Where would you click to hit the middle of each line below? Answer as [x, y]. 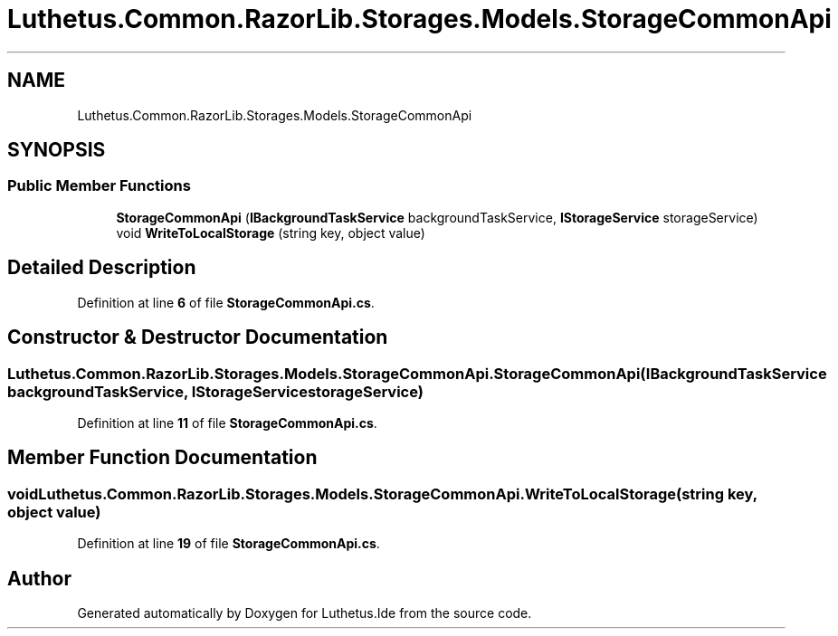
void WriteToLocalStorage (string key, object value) [271, 233]
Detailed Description [102, 268]
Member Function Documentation [162, 458]
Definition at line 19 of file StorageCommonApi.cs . [229, 544]
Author [39, 578]
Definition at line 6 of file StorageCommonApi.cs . [226, 302]
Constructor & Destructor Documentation [198, 337]
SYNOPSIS [57, 150]
